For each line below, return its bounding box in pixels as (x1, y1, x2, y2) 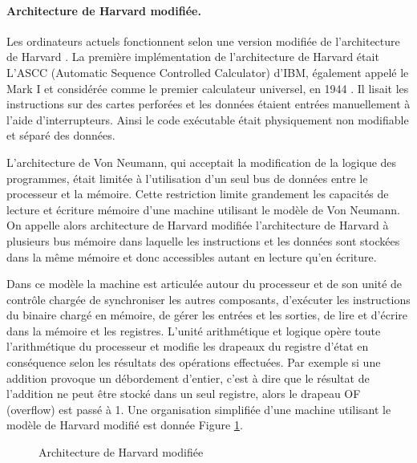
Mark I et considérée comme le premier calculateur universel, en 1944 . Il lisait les (6, 79, 409, 96)
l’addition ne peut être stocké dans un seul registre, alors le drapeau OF (6, 385, 361, 402)
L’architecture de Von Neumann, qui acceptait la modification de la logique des (6, 153, 397, 170)
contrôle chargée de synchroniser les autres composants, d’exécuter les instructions (6, 290, 411, 307)
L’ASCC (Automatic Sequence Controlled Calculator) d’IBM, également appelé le (6, 63, 409, 80)
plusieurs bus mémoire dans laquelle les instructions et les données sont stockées (6, 232, 400, 249)
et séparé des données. (6, 127, 115, 144)
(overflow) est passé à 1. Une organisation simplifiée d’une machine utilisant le (6, 400, 391, 417)
